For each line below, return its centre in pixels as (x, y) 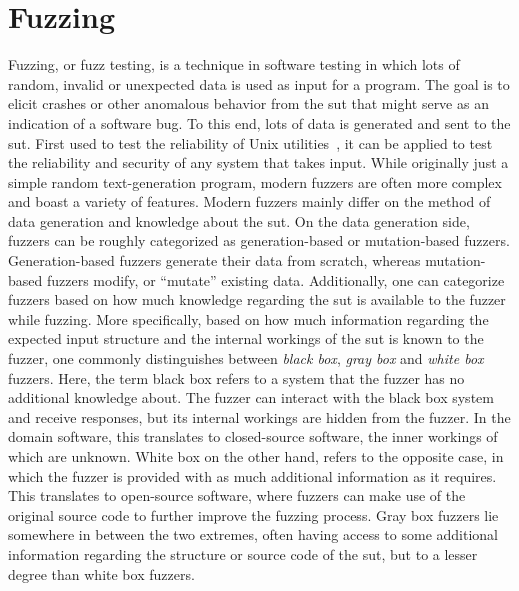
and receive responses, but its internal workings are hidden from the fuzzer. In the (259, 416)
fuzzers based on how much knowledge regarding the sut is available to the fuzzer (257, 299)
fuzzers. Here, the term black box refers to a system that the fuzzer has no (236, 377)
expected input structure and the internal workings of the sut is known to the (246, 338)
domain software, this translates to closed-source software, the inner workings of (253, 436)
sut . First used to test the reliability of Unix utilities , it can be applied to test (250, 142)
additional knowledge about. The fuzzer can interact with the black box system (251, 397)
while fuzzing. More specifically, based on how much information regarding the (248, 318)
